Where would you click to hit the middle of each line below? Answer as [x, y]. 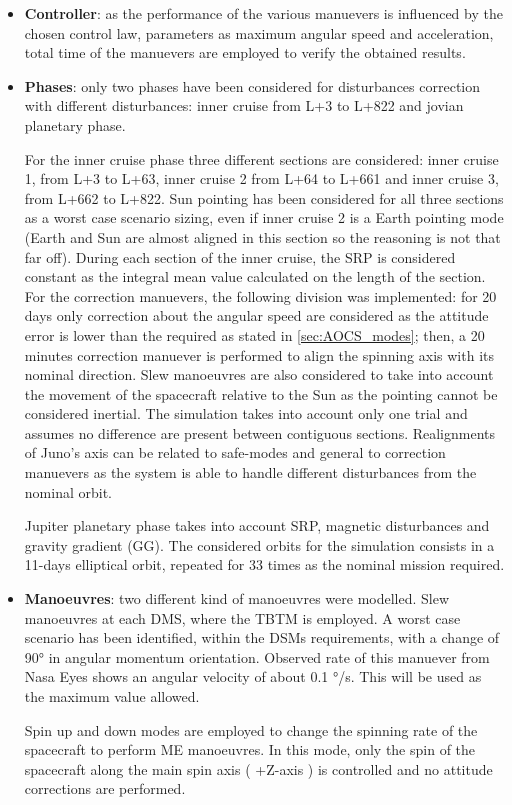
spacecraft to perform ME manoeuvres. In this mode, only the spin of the [250, 749]
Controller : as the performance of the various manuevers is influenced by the [263, 13]
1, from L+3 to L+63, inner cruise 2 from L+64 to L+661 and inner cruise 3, [261, 178]
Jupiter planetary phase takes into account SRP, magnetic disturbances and [257, 525]
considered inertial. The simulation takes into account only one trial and [246, 413]
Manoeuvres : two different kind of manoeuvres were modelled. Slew [237, 598]
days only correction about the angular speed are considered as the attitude [256, 315]
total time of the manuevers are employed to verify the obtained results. [245, 52]
